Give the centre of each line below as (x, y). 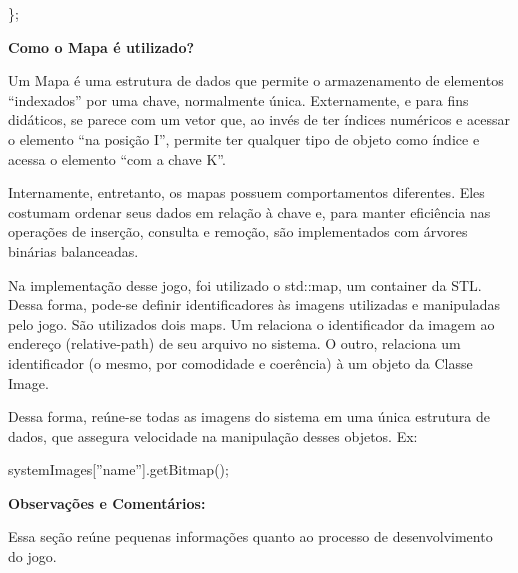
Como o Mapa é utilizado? (101, 46)
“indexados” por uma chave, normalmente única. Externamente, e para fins (238, 99)
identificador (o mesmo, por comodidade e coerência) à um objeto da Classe (240, 362)
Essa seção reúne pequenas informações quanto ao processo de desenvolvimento (250, 536)
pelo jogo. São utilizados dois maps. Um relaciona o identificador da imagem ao (251, 323)
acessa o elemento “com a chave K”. (117, 158)
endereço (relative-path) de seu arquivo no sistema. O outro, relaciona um (234, 343)
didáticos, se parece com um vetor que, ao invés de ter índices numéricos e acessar (259, 119)
